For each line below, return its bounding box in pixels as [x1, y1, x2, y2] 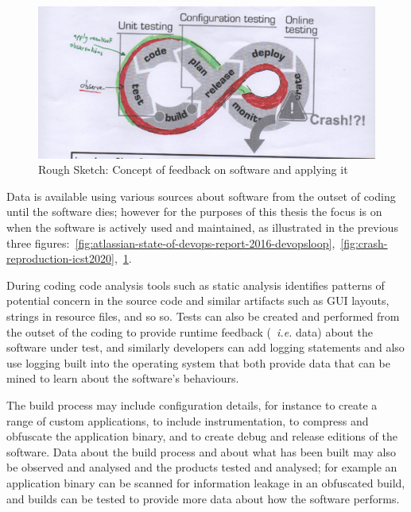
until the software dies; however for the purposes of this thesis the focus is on [6, 203, 382, 220]
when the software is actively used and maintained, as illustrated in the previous [6, 219, 398, 236]
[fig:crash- [340, 234, 388, 251]
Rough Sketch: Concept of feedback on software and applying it [38, 161, 348, 178]
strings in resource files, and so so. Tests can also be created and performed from [6, 308, 400, 325]
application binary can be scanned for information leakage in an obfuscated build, [6, 474, 405, 491]
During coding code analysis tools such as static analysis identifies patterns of [6, 276, 385, 293]
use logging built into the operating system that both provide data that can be [6, 354, 390, 371]
